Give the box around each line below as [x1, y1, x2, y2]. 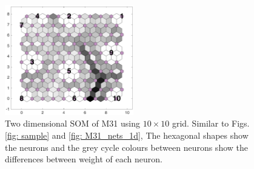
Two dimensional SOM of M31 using [5, 117, 141, 130]
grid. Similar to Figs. [172, 117, 250, 130]
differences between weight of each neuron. [5, 153, 162, 165]
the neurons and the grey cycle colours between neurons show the [5, 141, 248, 153]
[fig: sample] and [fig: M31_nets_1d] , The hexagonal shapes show [5, 128, 249, 141]
